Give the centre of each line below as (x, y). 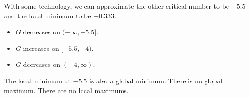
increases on (41, 48)
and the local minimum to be (48, 15)
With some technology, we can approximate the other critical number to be (117, 6)
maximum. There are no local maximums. (66, 90)
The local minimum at (37, 80)
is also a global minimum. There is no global (156, 80)
